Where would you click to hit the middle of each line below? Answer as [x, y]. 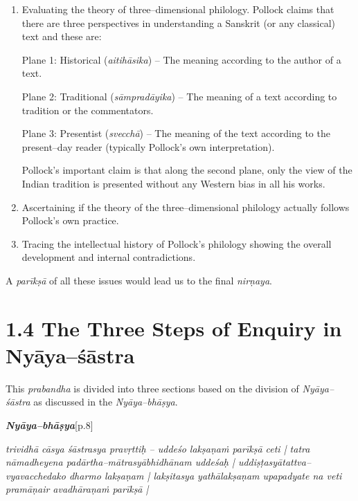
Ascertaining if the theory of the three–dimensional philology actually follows [186, 207]
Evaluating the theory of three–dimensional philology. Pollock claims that [178, 9]
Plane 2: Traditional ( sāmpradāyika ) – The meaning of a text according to [179, 96]
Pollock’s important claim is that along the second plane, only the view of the [187, 170]
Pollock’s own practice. [70, 220]
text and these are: [62, 36]
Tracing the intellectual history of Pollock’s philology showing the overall [177, 243]
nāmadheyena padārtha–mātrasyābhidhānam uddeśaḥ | [120, 462]
